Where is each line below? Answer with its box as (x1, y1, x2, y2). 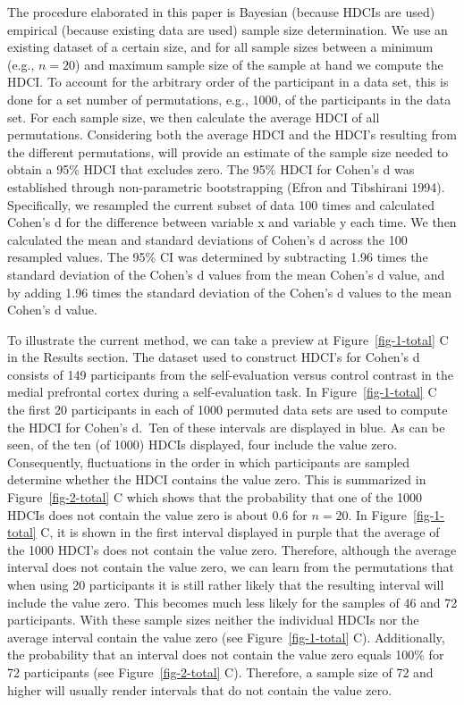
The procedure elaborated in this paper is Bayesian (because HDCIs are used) (7, 3, 435, 21)
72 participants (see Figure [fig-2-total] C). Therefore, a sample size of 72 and (7, 662, 434, 681)
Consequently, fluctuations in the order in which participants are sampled (7, 452, 410, 471)
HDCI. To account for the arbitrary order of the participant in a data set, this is (7, 72, 449, 91)
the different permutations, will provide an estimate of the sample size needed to (7, 142, 449, 161)
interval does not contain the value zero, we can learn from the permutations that (7, 558, 455, 576)
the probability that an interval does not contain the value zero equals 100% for (7, 645, 444, 664)
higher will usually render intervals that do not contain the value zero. (7, 680, 392, 699)
